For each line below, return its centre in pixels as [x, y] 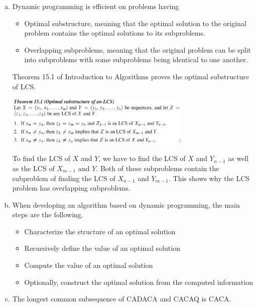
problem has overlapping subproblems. [71, 188]
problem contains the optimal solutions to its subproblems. [115, 33]
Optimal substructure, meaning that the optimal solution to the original [135, 23]
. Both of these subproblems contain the [158, 168]
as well [238, 158]
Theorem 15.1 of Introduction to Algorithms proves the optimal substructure [131, 76]
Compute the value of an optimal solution [89, 265]
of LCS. [24, 86]
